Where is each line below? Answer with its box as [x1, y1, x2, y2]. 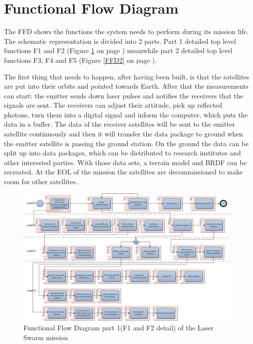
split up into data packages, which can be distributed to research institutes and [4, 148, 241, 158]
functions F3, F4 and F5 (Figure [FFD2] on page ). [4, 55, 157, 65]
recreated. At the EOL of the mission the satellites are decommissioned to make [4, 167, 243, 177]
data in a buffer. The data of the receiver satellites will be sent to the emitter [4, 119, 235, 129]
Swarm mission [23, 332, 68, 342]
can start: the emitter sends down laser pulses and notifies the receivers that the [4, 90, 244, 100]
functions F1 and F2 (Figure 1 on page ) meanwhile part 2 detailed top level [4, 45, 233, 56]
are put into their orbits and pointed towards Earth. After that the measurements [4, 81, 249, 91]
